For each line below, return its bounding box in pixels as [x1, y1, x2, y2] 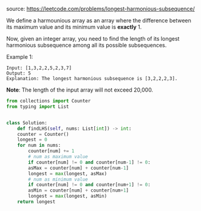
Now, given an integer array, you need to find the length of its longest [6, 35, 180, 42]
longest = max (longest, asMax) [28, 170, 107, 176]
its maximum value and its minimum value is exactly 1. [6, 24, 142, 30]
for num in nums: [17, 142, 61, 149]
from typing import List [6, 103, 69, 110]
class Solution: [6, 119, 47, 126]
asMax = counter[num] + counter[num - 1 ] [28, 165, 129, 171]
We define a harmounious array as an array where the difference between [6, 17, 191, 24]
